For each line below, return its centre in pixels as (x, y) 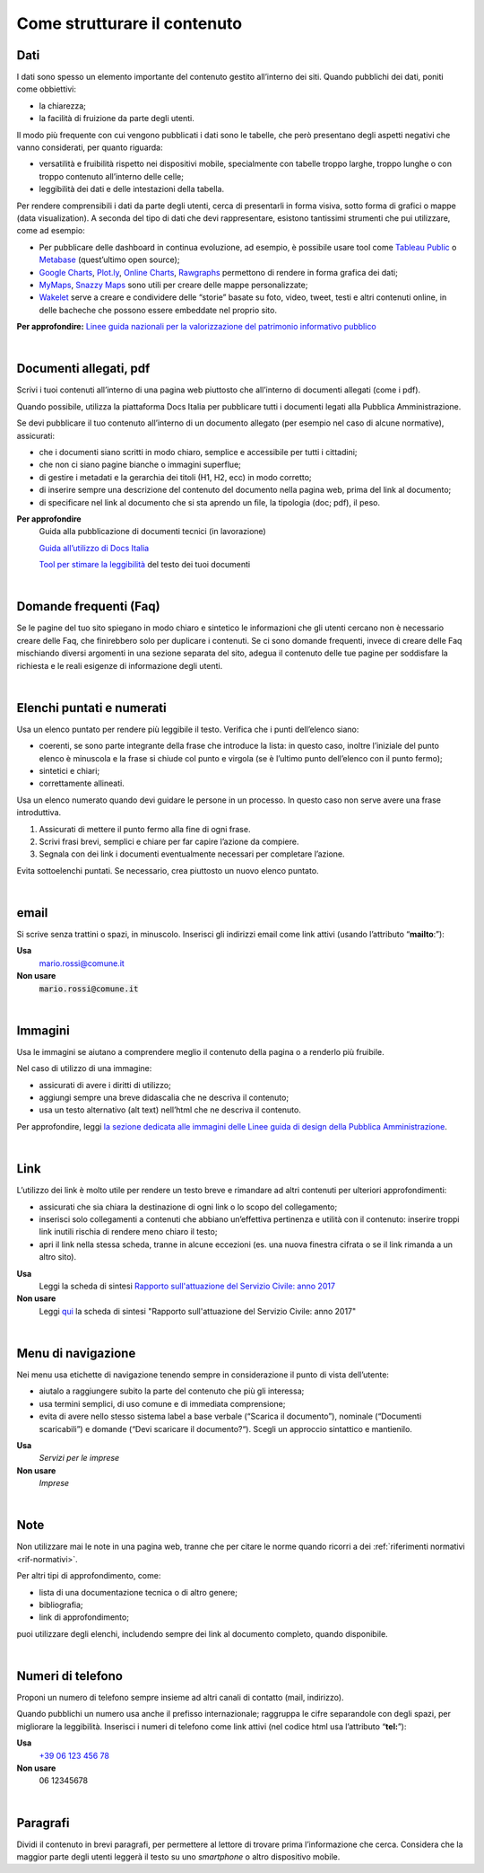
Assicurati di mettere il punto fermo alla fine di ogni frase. (145, 829)
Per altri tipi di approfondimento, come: (89, 1576)
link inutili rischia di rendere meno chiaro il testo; (128, 1232)
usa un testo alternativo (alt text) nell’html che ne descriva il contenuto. (170, 1110)
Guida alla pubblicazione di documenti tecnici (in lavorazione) (152, 532)
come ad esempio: (51, 231)
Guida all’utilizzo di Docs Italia (94, 548)
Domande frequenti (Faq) (88, 607)
